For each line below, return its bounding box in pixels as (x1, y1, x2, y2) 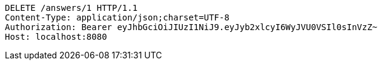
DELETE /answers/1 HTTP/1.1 (5, 3, 138, 13)
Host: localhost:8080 (5, 32, 107, 42)
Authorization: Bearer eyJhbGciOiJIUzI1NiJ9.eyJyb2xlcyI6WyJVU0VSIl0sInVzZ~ (5, 22, 378, 32)
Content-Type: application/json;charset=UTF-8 (5, 13, 229, 22)
